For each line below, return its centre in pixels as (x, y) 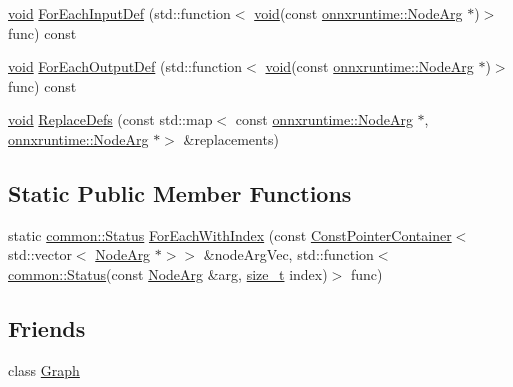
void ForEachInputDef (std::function (119, 13)
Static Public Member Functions (180, 192)
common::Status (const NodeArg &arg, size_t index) (168, 273)
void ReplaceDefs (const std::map (110, 119)
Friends (47, 327)
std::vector (40, 254)
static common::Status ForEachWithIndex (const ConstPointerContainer (230, 234)
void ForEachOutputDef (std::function (125, 66)
